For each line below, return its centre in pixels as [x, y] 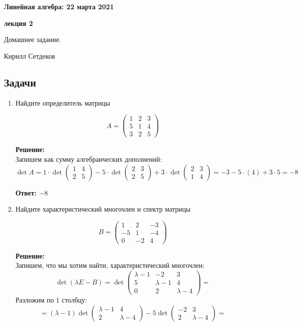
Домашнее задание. [32, 39]
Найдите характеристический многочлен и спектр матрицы [103, 209]
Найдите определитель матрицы [63, 102]
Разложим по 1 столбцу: [51, 300]
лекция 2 [19, 23]
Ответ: [26, 192]
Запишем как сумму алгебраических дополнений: [89, 159]
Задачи [20, 82]
